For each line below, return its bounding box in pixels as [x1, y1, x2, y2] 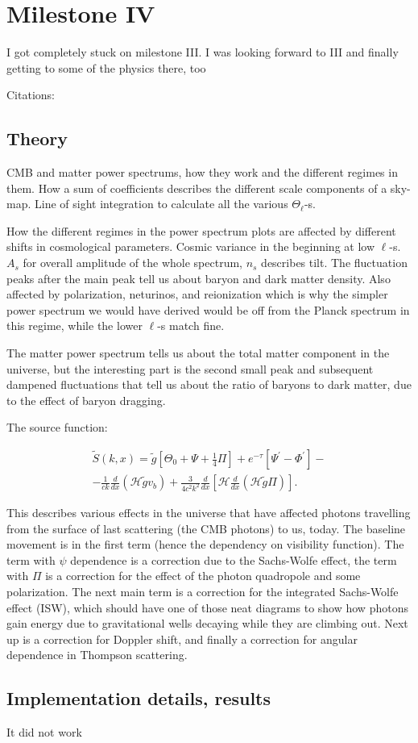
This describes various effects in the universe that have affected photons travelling [6, 504, 411, 521]
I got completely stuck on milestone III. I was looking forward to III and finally [6, 44, 399, 61]
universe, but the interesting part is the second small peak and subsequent [6, 360, 374, 377]
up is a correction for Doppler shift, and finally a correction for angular [6, 630, 358, 647]
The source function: [6, 419, 108, 436]
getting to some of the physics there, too [6, 59, 206, 76]
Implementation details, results [6, 686, 271, 711]
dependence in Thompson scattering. [6, 646, 188, 663]
